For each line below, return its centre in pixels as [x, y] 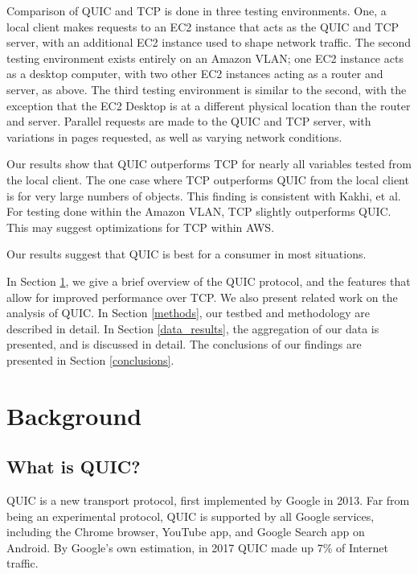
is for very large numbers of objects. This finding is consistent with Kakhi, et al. [204, 195]
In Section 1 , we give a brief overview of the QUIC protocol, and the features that [209, 281]
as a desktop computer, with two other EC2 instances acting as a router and [195, 74]
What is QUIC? [74, 467]
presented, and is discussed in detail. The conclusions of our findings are [184, 344]
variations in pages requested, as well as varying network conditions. [174, 136]
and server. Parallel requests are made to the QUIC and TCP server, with [189, 121]
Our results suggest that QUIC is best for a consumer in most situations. [186, 254]
